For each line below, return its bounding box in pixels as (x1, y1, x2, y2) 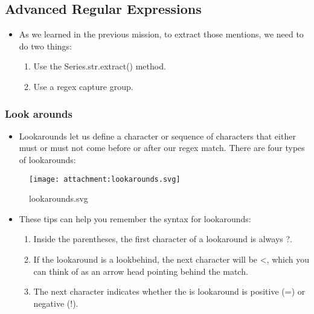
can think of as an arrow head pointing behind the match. (33, 264, 248, 277)
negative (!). (33, 296, 78, 309)
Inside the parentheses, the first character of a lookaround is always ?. (33, 232, 293, 245)
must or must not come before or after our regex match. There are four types (19, 141, 305, 154)
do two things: (19, 39, 72, 52)
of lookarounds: (19, 153, 76, 165)
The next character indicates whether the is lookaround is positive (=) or (33, 285, 306, 298)
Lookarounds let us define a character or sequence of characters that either (19, 129, 296, 142)
